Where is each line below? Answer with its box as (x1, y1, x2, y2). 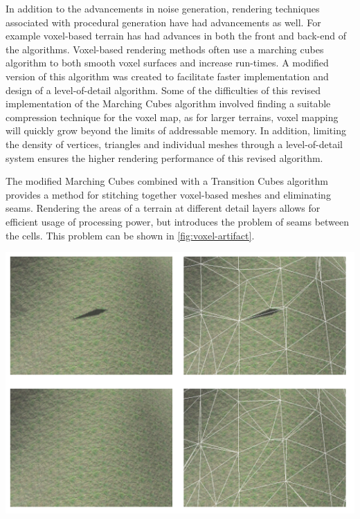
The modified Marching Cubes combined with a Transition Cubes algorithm (6, 174, 328, 188)
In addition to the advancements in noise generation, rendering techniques (6, 1, 320, 15)
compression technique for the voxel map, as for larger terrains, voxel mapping (6, 109, 339, 124)
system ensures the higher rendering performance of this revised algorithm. (6, 150, 323, 165)
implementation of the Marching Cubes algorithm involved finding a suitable (6, 96, 331, 111)
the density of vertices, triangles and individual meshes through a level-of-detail (6, 136, 343, 151)
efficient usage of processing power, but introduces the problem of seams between (6, 214, 350, 228)
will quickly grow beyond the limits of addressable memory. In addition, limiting (6, 123, 346, 138)
